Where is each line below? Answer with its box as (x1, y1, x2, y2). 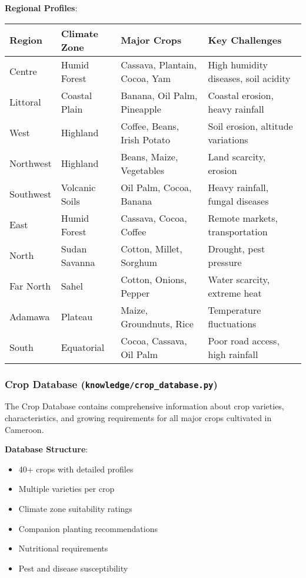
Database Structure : (5, 443, 88, 455)
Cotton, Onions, (121, 272, 187, 286)
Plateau (61, 310, 93, 324)
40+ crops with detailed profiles (18, 462, 134, 475)
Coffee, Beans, (121, 119, 179, 133)
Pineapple (121, 101, 161, 116)
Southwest (9, 187, 52, 201)
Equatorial (61, 340, 105, 354)
